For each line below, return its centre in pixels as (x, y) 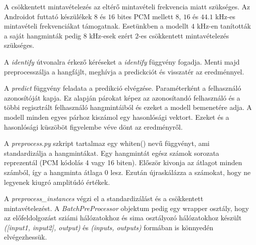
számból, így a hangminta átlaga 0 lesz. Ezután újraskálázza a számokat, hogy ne (128, 172)
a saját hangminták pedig (43, 35)
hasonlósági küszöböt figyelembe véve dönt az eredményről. (93, 126)
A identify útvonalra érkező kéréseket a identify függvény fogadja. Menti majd (122, 61)
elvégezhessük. (25, 237)
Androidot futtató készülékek (48, 16)
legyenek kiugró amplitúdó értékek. (57, 182)
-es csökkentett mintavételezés (184, 35)
